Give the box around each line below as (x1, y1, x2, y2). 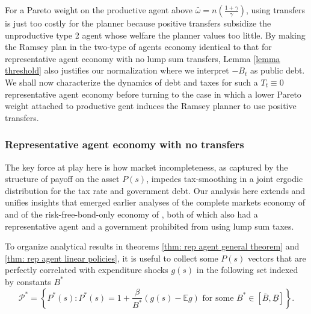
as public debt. (250, 64, 305, 77)
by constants (5, 275, 51, 287)
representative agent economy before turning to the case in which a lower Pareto (5, 87, 301, 100)
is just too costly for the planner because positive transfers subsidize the (5, 17, 271, 29)
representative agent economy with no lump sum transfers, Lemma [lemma (5, 52, 280, 64)
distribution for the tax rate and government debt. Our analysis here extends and (5, 184, 306, 196)
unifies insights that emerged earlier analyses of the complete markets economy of (5, 196, 306, 209)
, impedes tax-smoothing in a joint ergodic (146, 172, 303, 185)
